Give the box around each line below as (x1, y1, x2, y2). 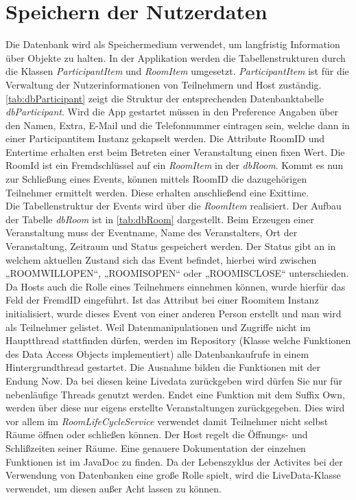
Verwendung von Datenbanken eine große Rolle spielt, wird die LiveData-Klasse (5, 468, 341, 482)
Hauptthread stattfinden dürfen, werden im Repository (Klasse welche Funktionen (5, 333, 351, 348)
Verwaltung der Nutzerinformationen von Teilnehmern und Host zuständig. (5, 77, 322, 91)
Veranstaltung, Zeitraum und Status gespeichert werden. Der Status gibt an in (5, 239, 336, 253)
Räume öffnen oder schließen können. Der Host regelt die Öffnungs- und (5, 427, 308, 442)
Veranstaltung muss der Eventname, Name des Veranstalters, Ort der (5, 225, 298, 240)
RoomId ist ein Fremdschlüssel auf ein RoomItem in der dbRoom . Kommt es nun (5, 158, 344, 172)
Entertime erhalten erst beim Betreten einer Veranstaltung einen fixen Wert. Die (5, 144, 345, 159)
